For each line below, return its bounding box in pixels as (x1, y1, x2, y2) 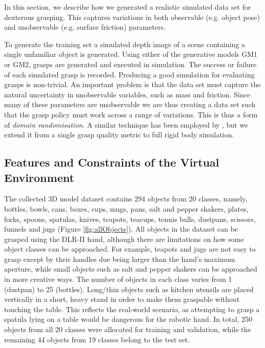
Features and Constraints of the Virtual (4, 154, 219, 170)
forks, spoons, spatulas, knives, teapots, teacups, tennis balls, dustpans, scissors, (4, 213, 256, 224)
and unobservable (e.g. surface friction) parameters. (4, 22, 166, 32)
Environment (4, 169, 74, 185)
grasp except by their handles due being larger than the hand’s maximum (4, 253, 235, 264)
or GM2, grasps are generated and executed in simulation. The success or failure (4, 58, 257, 69)
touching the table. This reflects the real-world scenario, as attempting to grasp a (4, 303, 260, 314)
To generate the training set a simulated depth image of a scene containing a (4, 38, 246, 49)
